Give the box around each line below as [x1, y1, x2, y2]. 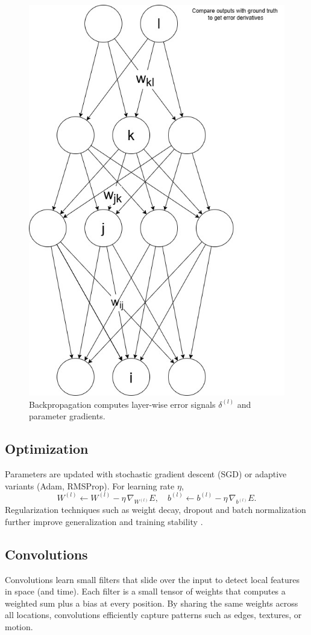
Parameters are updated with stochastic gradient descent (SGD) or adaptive [5, 468, 287, 480]
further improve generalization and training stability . [5, 515, 203, 527]
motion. [5, 620, 33, 633]
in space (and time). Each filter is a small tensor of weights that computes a [5, 585, 286, 598]
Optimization [5, 439, 89, 458]
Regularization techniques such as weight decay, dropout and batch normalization [5, 503, 306, 516]
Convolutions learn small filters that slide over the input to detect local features [5, 573, 300, 585]
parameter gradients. [29, 410, 105, 422]
